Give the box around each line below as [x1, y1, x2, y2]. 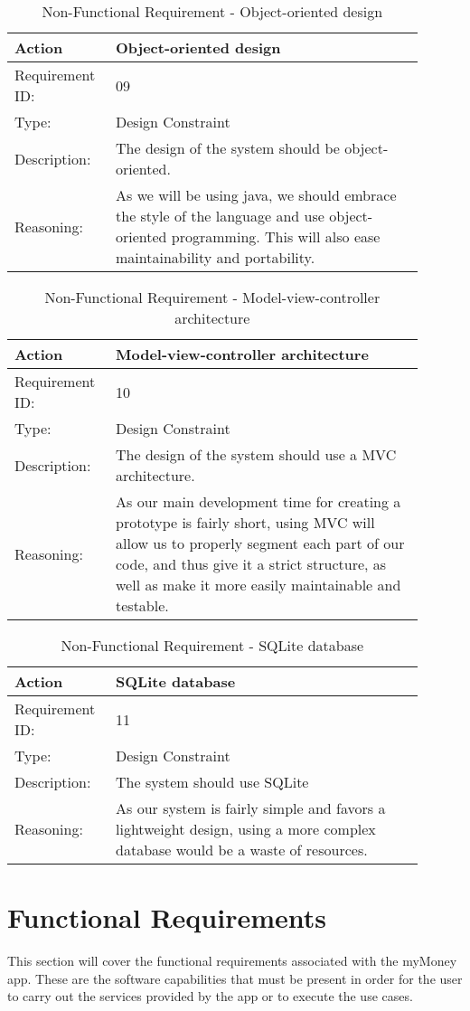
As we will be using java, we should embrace [116, 184, 397, 205]
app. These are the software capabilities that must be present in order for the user [7, 968, 463, 987]
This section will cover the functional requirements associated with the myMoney [7, 951, 457, 970]
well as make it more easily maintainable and [116, 574, 401, 595]
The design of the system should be [116, 137, 340, 158]
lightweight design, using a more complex [116, 818, 376, 839]
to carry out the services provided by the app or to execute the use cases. [7, 987, 413, 1006]
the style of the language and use [116, 205, 324, 226]
